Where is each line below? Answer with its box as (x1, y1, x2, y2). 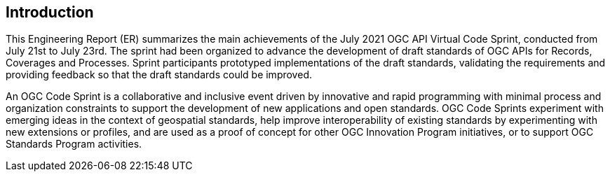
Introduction (6, 3, 94, 21)
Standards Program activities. (6, 138, 142, 150)
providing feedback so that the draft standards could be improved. (6, 69, 312, 81)
